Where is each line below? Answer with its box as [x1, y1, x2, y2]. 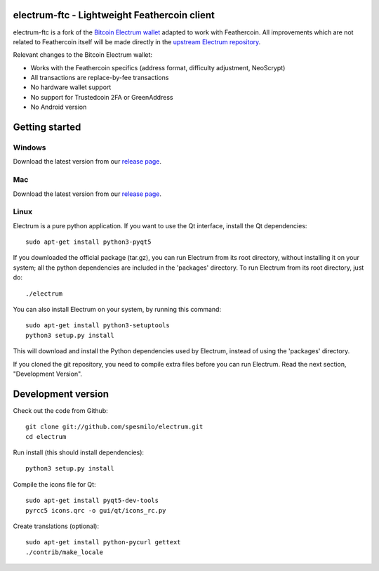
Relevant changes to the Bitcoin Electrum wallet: [13, 51, 153, 59]
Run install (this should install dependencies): [13, 448, 144, 457]
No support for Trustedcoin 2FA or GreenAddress [30, 93, 173, 101]
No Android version [30, 103, 87, 112]
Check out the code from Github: [13, 406, 108, 414]
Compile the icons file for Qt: [13, 480, 96, 488]
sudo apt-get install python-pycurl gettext [25, 538, 182, 546]
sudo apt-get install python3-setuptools [25, 322, 170, 329]
